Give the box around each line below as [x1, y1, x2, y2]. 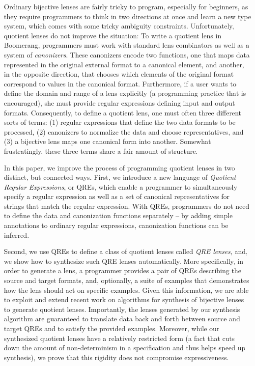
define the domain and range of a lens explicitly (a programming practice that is [4, 88, 246, 98]
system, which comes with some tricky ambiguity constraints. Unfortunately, [4, 21, 234, 31]
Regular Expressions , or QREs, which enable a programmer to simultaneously [4, 181, 237, 192]
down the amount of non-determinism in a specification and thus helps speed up [4, 342, 246, 353]
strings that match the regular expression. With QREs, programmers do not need [4, 200, 250, 211]
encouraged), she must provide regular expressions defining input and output [4, 97, 235, 108]
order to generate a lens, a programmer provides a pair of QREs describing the [4, 265, 241, 276]
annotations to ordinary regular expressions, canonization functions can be [4, 220, 228, 230]
